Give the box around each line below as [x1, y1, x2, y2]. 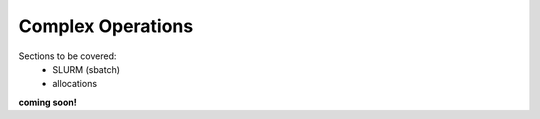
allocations [52, 78, 98, 90]
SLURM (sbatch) [52, 63, 120, 75]
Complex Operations [18, 15, 194, 37]
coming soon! [18, 96, 77, 108]
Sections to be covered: [18, 50, 117, 62]
